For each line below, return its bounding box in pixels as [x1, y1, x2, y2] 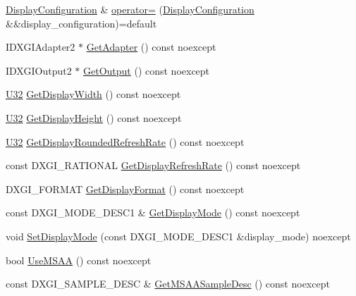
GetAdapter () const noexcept [86, 39, 216, 54]
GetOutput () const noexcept [82, 63, 210, 78]
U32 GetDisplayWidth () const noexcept [6, 87, 181, 101]
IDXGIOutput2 [6, 63, 72, 78]
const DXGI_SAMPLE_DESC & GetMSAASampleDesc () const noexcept [6, 276, 330, 291]
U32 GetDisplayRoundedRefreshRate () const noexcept [6, 134, 245, 149]
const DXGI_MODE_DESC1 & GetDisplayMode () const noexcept [6, 205, 300, 220]
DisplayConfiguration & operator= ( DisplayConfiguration [6, 2, 254, 16]
